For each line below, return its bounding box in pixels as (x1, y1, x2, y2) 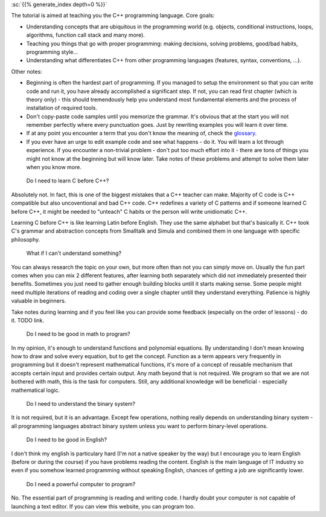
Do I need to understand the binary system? (26, 400, 136, 408)
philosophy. (11, 236, 40, 243)
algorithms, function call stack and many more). (26, 31, 145, 39)
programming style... (26, 48, 78, 56)
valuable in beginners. (11, 297, 66, 304)
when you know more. (26, 164, 81, 171)
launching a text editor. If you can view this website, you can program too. (11, 503, 196, 510)
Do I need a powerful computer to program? (26, 480, 136, 487)
